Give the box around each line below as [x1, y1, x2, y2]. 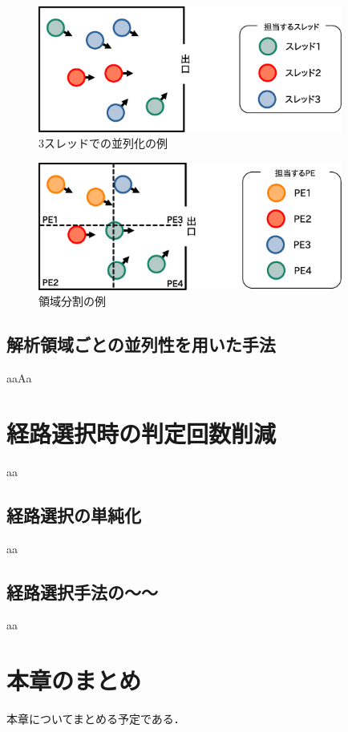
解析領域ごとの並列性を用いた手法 [6, 332, 276, 357]
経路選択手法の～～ [6, 579, 158, 604]
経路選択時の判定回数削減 [6, 416, 277, 449]
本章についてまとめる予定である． [6, 710, 185, 727]
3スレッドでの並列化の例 [38, 135, 168, 152]
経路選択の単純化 [6, 502, 141, 527]
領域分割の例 [38, 293, 106, 309]
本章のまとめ [6, 664, 142, 697]
